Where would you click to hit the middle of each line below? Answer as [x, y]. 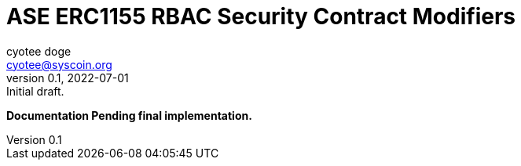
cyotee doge [39, 51]
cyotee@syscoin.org [59, 64]
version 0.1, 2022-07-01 [68, 78]
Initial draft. [35, 91]
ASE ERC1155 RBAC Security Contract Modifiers [261, 16]
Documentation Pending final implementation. [129, 115]
